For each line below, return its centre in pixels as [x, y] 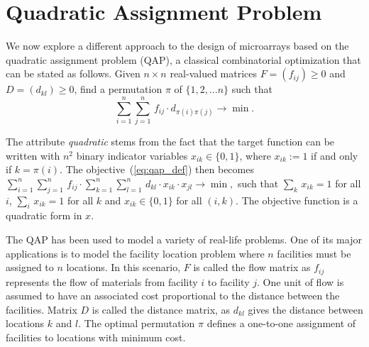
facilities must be [314, 253]
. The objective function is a [297, 200]
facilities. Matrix [42, 309]
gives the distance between [305, 309]
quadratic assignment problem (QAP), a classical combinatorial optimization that [183, 59]
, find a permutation [118, 89]
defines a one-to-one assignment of [281, 323]
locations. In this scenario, [123, 267]
